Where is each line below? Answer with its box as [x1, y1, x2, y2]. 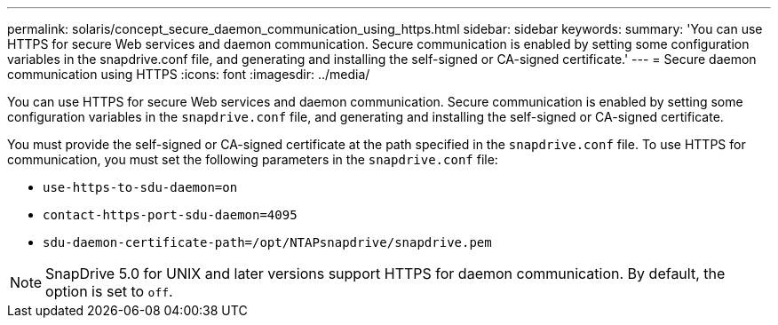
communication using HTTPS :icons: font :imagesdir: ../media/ [7, 67, 370, 82]
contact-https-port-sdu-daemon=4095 [43, 208, 298, 222]
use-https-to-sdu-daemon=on [43, 180, 238, 194]
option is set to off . [45, 282, 173, 300]
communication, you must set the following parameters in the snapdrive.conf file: [7, 152, 498, 167]
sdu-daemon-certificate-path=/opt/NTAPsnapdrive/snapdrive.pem [43, 235, 492, 250]
